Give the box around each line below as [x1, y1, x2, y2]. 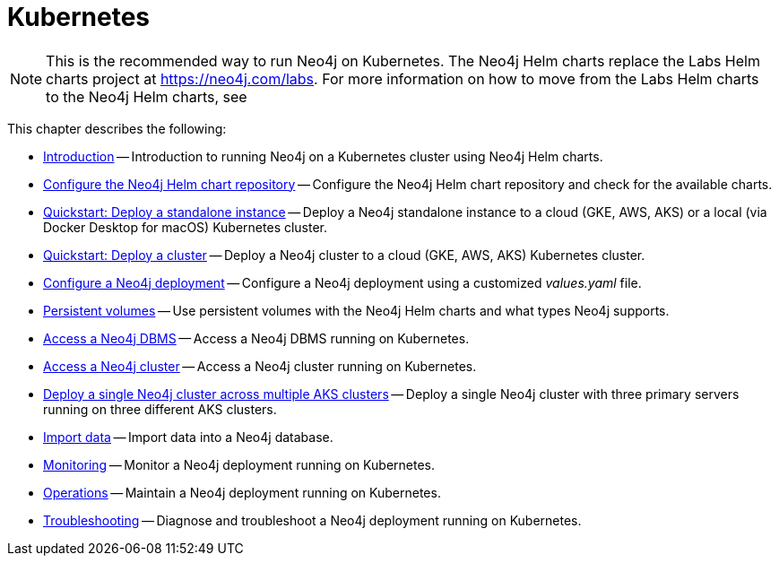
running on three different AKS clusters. [43, 401, 277, 417]
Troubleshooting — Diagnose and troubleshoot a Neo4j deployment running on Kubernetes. [43, 512, 582, 528]
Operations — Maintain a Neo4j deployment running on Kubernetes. [43, 484, 441, 500]
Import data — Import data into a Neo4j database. [43, 429, 333, 445]
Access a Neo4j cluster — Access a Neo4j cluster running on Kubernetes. [43, 358, 477, 374]
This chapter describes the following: [7, 120, 227, 136]
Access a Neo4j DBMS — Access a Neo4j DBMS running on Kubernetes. [43, 330, 470, 346]
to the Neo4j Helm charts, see [46, 87, 247, 106]
